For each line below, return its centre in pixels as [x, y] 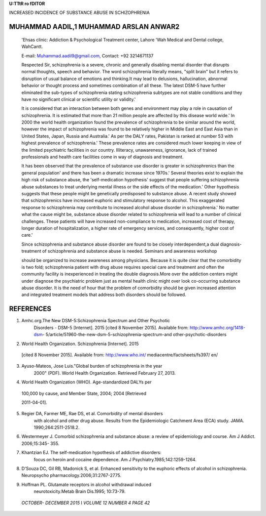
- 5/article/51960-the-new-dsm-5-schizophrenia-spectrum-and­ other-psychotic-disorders [134, 335]
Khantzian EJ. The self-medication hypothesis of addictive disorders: [91, 453]
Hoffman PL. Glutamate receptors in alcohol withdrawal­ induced [86, 484]
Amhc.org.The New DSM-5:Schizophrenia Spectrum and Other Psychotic [96, 321]
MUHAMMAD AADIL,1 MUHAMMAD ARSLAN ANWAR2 [94, 27]
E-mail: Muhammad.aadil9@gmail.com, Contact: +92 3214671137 [87, 56]
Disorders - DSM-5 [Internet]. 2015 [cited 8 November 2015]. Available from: [111, 327]
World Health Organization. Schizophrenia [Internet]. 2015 [80, 344]
